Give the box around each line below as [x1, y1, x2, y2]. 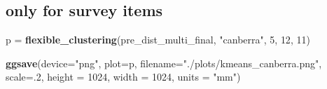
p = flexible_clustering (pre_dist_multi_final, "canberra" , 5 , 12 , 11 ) [6, 32, 310, 47]
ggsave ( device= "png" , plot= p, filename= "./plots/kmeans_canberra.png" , [6, 55, 322, 70]
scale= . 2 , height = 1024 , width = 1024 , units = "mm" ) [6, 69, 241, 84]
